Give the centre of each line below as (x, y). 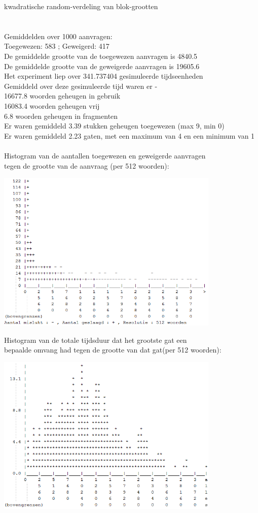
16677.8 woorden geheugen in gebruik (62, 96)
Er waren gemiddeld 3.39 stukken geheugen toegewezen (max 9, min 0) (114, 126)
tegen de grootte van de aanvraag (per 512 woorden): (87, 165)
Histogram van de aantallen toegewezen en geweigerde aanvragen (105, 155)
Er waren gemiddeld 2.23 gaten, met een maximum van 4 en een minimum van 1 (130, 135)
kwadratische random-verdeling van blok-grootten (81, 6)
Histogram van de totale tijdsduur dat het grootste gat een (96, 340)
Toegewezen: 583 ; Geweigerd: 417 (57, 46)
